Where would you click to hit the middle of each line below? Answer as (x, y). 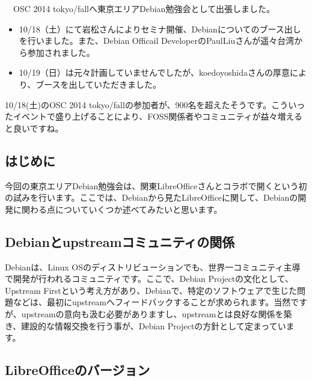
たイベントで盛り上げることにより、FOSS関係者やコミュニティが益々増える (154, 116)
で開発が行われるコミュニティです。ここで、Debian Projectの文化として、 (149, 279)
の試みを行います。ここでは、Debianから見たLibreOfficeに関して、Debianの (151, 197)
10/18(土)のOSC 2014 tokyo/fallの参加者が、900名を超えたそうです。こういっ (155, 104)
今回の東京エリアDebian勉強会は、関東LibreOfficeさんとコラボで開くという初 (156, 185)
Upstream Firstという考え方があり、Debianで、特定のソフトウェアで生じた (151, 290)
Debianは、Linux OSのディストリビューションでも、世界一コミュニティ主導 (153, 267)
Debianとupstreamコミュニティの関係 (120, 241)
